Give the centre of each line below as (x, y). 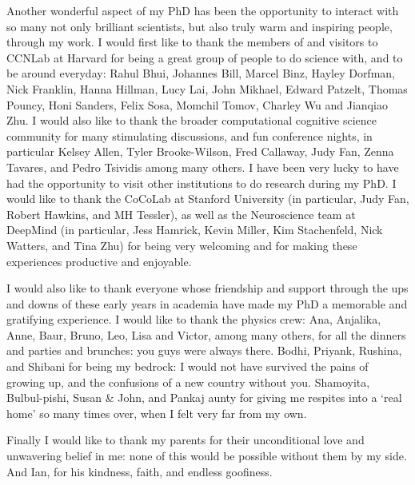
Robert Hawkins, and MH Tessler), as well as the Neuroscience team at (181, 214)
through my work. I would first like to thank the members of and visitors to (192, 42)
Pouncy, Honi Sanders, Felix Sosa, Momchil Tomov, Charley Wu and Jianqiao (197, 104)
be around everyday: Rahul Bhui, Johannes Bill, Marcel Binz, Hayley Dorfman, (201, 73)
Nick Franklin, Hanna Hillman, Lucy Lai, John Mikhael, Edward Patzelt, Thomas (207, 88)
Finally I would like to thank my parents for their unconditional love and (186, 440)
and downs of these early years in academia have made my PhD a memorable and (207, 303)
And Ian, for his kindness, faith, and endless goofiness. (140, 471)
